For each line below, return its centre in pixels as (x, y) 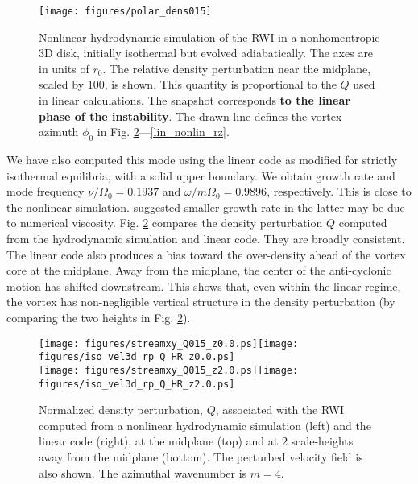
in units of (64, 68)
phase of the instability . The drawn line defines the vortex (190, 116)
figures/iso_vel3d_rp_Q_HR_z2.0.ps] (137, 384)
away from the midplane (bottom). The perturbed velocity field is (201, 456)
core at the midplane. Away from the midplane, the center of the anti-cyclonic (199, 270)
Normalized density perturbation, (121, 410)
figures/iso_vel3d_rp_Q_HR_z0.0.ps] (137, 357)
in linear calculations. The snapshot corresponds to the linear (195, 100)
